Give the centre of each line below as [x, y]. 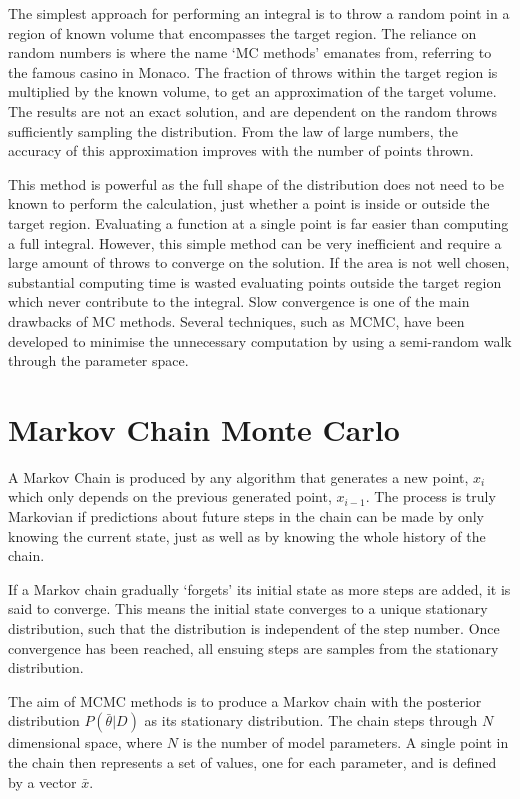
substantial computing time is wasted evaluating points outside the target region [255, 281]
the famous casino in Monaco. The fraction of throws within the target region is [253, 71]
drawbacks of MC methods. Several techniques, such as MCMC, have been [236, 320]
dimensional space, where [85, 742]
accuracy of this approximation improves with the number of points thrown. [241, 150]
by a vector [42, 781]
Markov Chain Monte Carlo [204, 428]
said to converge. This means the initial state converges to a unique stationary [248, 608]
